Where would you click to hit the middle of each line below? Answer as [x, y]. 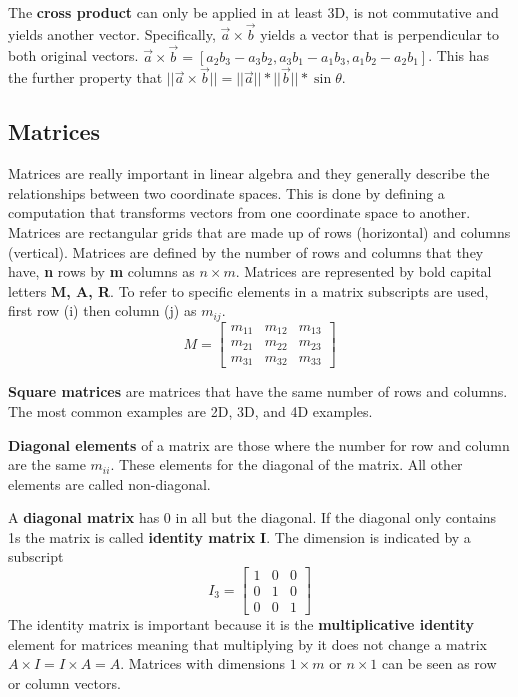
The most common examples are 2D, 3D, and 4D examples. [190, 410]
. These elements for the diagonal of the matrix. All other [286, 464]
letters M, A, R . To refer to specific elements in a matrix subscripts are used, [248, 290]
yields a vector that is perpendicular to [379, 33]
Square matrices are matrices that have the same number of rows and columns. [258, 391]
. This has [459, 55]
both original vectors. [73, 55]
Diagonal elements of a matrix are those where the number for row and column [259, 444]
